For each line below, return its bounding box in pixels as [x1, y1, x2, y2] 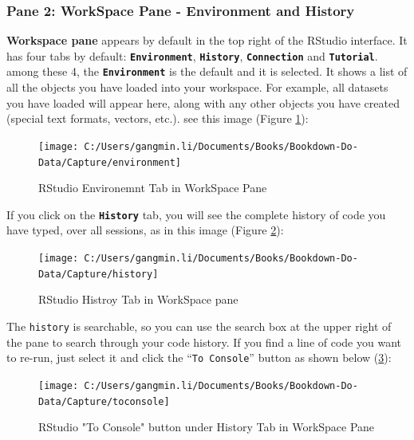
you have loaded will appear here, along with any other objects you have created [6, 94, 400, 111]
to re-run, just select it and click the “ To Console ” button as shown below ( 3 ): [6, 349, 392, 366]
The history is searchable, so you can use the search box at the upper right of [6, 317, 392, 334]
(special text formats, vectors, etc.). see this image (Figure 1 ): [6, 110, 309, 127]
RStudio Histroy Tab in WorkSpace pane [38, 291, 239, 308]
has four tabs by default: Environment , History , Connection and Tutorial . [6, 47, 378, 64]
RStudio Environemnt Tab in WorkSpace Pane [38, 179, 267, 196]
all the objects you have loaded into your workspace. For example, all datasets [6, 79, 388, 96]
